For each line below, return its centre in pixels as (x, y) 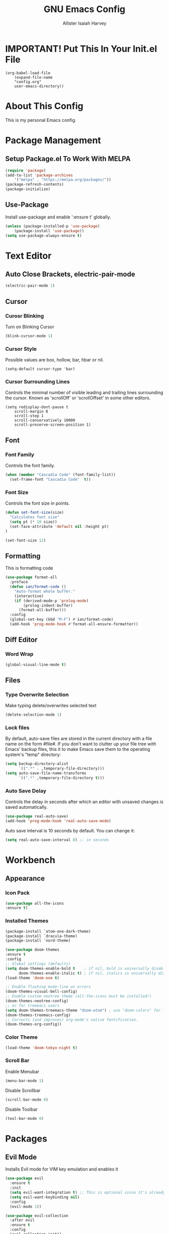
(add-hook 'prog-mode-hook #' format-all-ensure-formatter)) (74, 624)
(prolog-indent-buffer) (48, 605)
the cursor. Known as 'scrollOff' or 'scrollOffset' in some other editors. (78, 398)
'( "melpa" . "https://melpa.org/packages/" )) (63, 180)
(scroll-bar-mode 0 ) (27, 1100)
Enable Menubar (22, 1071)
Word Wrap (19, 654)
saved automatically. (26, 807)
